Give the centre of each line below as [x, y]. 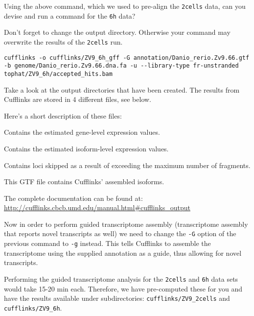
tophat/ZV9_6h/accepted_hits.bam [58, 74]
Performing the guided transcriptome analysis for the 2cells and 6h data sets [121, 279]
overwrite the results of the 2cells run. [63, 41]
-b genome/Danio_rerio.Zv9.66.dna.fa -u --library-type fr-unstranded [121, 66]
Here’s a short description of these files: [63, 115]
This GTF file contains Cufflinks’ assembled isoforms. [84, 182]
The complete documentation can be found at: [73, 198]
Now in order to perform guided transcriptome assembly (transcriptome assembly [126, 224]
